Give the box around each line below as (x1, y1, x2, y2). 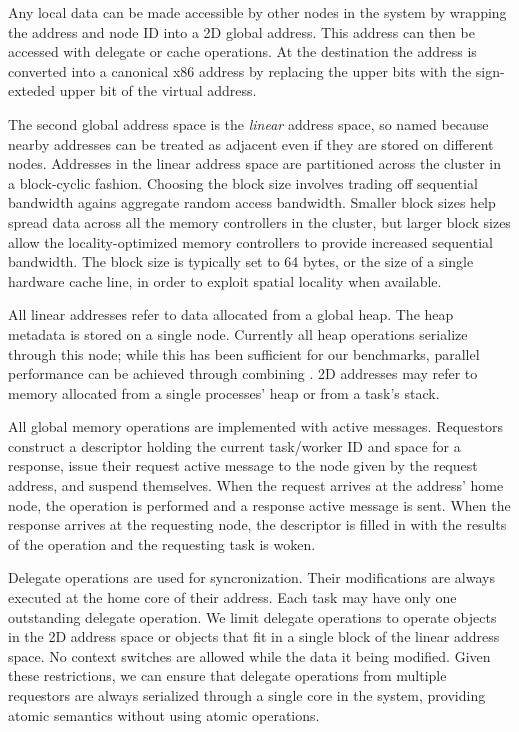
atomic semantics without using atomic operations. (8, 704, 320, 725)
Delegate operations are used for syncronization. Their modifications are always (8, 567, 495, 588)
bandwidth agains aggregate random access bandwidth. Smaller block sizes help (8, 192, 496, 213)
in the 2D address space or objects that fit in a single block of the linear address (8, 626, 500, 647)
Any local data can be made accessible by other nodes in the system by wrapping (8, 2, 507, 22)
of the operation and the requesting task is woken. (8, 533, 316, 554)
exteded (8, 80, 56, 101)
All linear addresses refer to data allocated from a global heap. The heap (8, 304, 454, 325)
